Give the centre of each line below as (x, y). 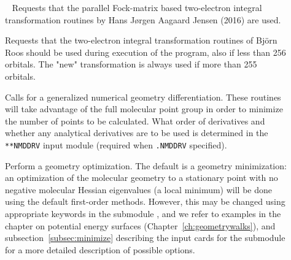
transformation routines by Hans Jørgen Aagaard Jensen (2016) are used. (143, 19)
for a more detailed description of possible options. (100, 249)
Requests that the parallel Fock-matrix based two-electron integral (137, 7)
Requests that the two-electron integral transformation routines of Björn (141, 40)
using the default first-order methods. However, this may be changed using (145, 201)
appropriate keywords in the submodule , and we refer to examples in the (143, 214)
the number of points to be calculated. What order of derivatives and (135, 120)
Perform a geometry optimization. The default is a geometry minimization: (146, 165)
